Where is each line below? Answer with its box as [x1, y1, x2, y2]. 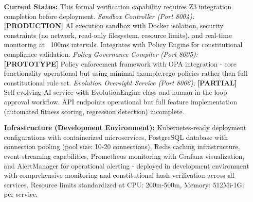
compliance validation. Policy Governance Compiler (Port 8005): [4, 49, 198, 59]
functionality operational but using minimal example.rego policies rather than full [4, 68, 248, 78]
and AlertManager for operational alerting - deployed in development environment [4, 160, 249, 170]
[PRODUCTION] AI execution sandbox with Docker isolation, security [4, 20, 224, 31]
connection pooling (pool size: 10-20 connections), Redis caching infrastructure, [4, 141, 240, 151]
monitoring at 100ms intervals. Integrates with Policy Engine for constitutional [4, 39, 243, 50]
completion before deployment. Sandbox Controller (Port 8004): [4, 11, 195, 21]
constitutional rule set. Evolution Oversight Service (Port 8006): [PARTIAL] [4, 77, 237, 87]
